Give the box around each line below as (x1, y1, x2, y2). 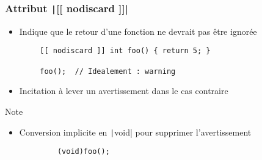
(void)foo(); (57, 147, 110, 156)
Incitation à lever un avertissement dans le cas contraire (19, 84, 228, 97)
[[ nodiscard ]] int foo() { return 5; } (40, 46, 211, 56)
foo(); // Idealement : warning (40, 67, 176, 76)
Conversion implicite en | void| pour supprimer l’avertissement (19, 125, 252, 138)
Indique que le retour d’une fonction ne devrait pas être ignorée (19, 24, 257, 37)
